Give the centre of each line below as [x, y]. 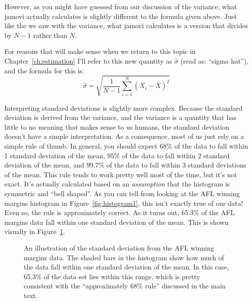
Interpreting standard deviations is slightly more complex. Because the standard [124, 108]
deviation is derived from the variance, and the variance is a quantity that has [120, 117]
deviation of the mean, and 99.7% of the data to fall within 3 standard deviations [126, 165]
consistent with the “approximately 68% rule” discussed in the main [125, 286]
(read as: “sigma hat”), [214, 60]
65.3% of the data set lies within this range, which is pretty [112, 276]
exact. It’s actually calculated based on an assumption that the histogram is [117, 184]
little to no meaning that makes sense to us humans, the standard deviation [117, 126]
